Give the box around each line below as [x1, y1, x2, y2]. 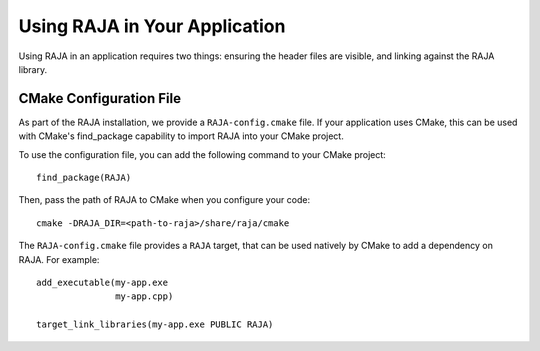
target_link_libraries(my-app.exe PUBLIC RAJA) [36, 319, 274, 330]
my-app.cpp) [115, 291, 174, 302]
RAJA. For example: [18, 253, 100, 265]
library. [18, 63, 48, 75]
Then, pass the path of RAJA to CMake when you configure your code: [18, 194, 310, 206]
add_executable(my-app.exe [36, 276, 169, 288]
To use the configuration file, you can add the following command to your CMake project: [18, 148, 387, 160]
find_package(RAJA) [36, 172, 132, 184]
